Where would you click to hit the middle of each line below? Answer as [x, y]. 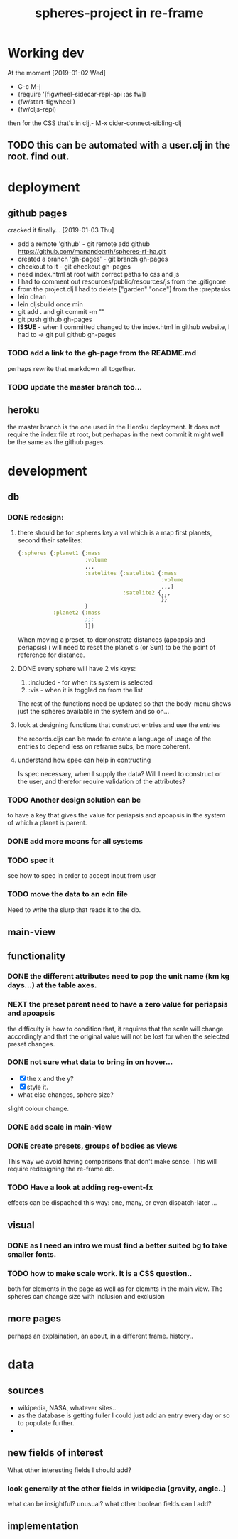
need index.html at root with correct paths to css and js [98, 274]
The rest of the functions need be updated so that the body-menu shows [124, 703]
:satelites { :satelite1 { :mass [131, 573]
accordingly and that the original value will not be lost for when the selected [118, 1036]
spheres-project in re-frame [119, 13]
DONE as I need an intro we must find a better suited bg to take [117, 1245]
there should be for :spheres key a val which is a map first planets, [115, 533]
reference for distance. [51, 655]
